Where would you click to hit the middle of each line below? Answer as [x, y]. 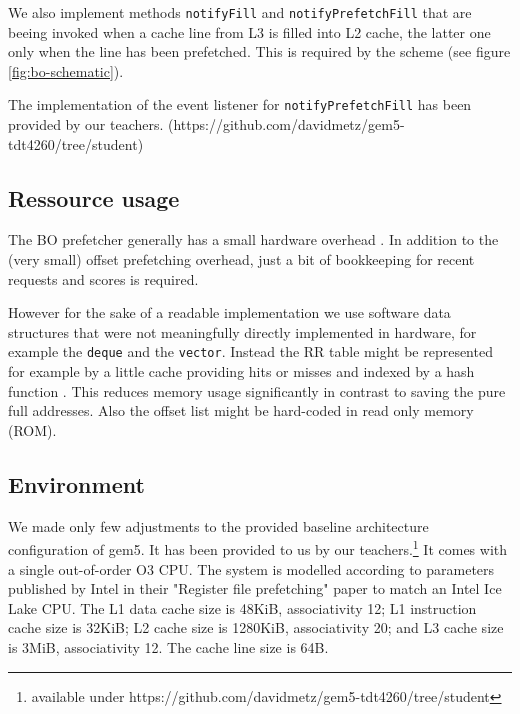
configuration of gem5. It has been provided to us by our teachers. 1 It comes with [258, 547]
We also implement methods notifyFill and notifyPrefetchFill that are [240, 12]
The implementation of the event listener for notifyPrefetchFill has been [240, 104]
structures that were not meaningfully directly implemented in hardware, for [242, 331]
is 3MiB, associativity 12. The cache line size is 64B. [168, 646]
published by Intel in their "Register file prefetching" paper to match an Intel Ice [255, 588]
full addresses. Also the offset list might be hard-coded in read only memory [241, 410]
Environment [76, 483]
